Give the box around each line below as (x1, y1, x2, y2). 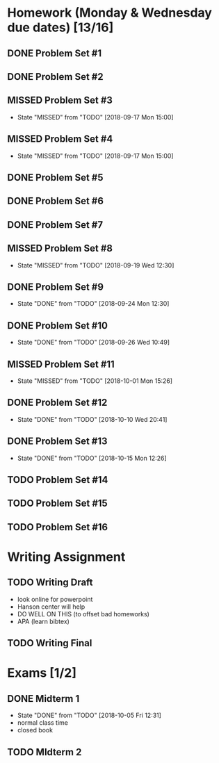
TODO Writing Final (7, 637, 92, 649)
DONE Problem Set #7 (7, 219, 103, 231)
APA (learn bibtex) (17, 617, 70, 625)
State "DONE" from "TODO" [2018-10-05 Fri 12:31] (17, 711, 162, 720)
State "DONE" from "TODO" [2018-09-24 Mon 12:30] (17, 300, 170, 308)
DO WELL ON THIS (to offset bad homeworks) (17, 609, 149, 618)
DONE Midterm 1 (7, 693, 80, 705)
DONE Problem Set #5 (7, 172, 104, 183)
